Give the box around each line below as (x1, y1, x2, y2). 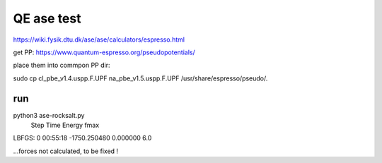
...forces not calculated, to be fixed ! (13, 147, 119, 155)
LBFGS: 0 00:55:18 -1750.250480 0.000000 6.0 (13, 134, 152, 143)
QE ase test (13, 11, 81, 26)
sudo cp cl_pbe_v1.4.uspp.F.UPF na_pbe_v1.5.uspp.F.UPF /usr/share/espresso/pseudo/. (13, 74, 268, 83)
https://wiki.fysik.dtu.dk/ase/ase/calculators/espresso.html (13, 35, 185, 44)
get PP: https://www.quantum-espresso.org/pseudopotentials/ (13, 48, 196, 56)
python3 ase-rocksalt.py (13, 111, 85, 119)
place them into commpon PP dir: (13, 61, 110, 70)
